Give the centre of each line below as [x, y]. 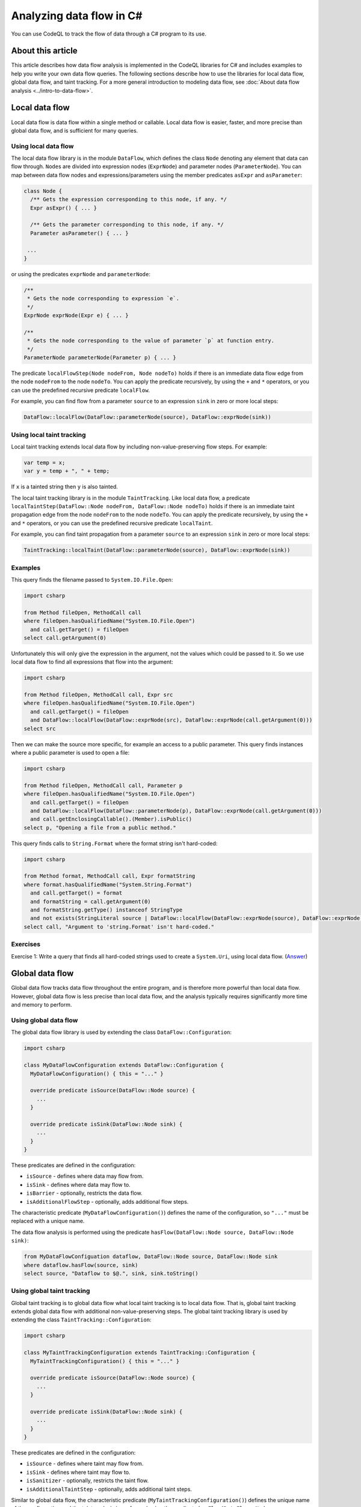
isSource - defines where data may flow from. [85, 1176]
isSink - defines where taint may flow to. [78, 1472]
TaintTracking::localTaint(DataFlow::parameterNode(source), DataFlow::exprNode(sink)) [157, 550]
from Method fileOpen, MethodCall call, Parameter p [103, 785]
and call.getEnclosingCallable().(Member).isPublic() [111, 819]
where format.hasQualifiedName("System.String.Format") [108, 884]
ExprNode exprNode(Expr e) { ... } [76, 316]
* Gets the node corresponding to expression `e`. [103, 299]
